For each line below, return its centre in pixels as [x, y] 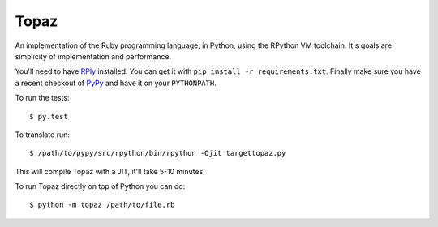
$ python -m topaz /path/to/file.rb [102, 205]
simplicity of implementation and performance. [93, 56]
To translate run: [43, 135]
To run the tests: [42, 98]
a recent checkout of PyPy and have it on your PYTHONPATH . [116, 83]
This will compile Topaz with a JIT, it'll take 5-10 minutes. [110, 171]
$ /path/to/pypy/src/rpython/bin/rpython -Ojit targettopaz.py [158, 153]
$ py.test [49, 116]
